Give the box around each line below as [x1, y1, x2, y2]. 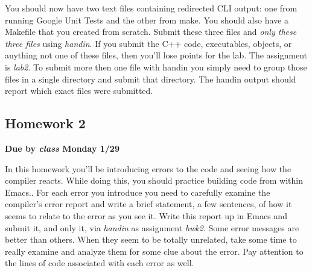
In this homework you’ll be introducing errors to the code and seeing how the [5, 162, 291, 175]
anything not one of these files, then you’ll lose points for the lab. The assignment [5, 49, 308, 61]
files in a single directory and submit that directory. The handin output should [5, 72, 296, 85]
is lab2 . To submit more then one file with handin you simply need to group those [5, 60, 307, 73]
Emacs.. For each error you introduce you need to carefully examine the [5, 185, 270, 198]
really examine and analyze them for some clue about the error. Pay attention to [5, 245, 304, 257]
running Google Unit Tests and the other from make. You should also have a [5, 13, 288, 26]
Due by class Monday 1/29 [5, 142, 119, 154]
